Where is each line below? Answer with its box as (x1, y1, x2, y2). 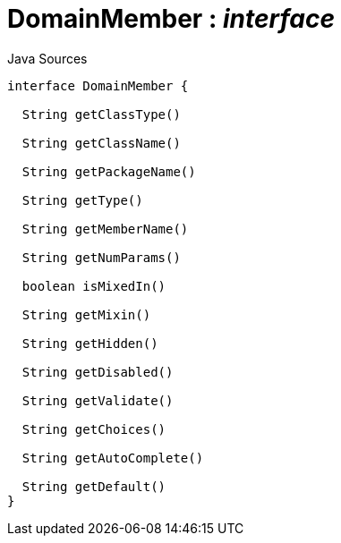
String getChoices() (21, 421, 166, 437)
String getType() (21, 192, 143, 208)
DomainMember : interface (7, 4, 335, 34)
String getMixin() (21, 307, 151, 322)
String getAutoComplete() (21, 450, 204, 465)
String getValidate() (21, 393, 174, 408)
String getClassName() (21, 135, 181, 150)
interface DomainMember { (7, 78, 189, 93)
